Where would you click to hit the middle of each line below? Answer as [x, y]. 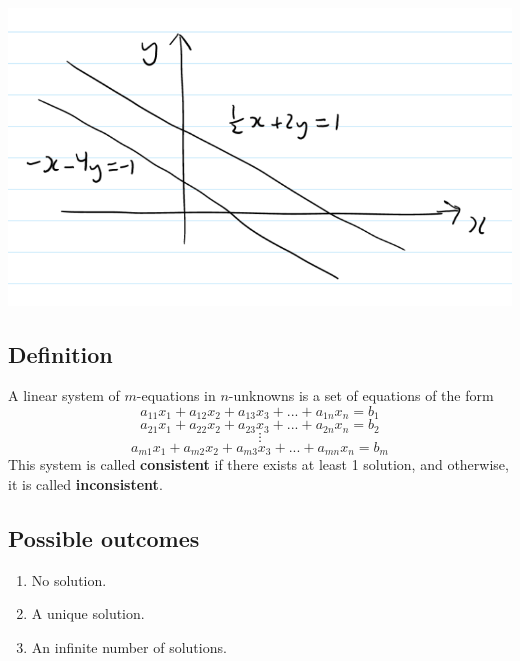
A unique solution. [88, 613]
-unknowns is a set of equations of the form [361, 395]
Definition [60, 353]
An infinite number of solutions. [129, 646]
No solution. [69, 579]
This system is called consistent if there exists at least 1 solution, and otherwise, [258, 464]
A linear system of [64, 395]
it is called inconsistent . [85, 483]
